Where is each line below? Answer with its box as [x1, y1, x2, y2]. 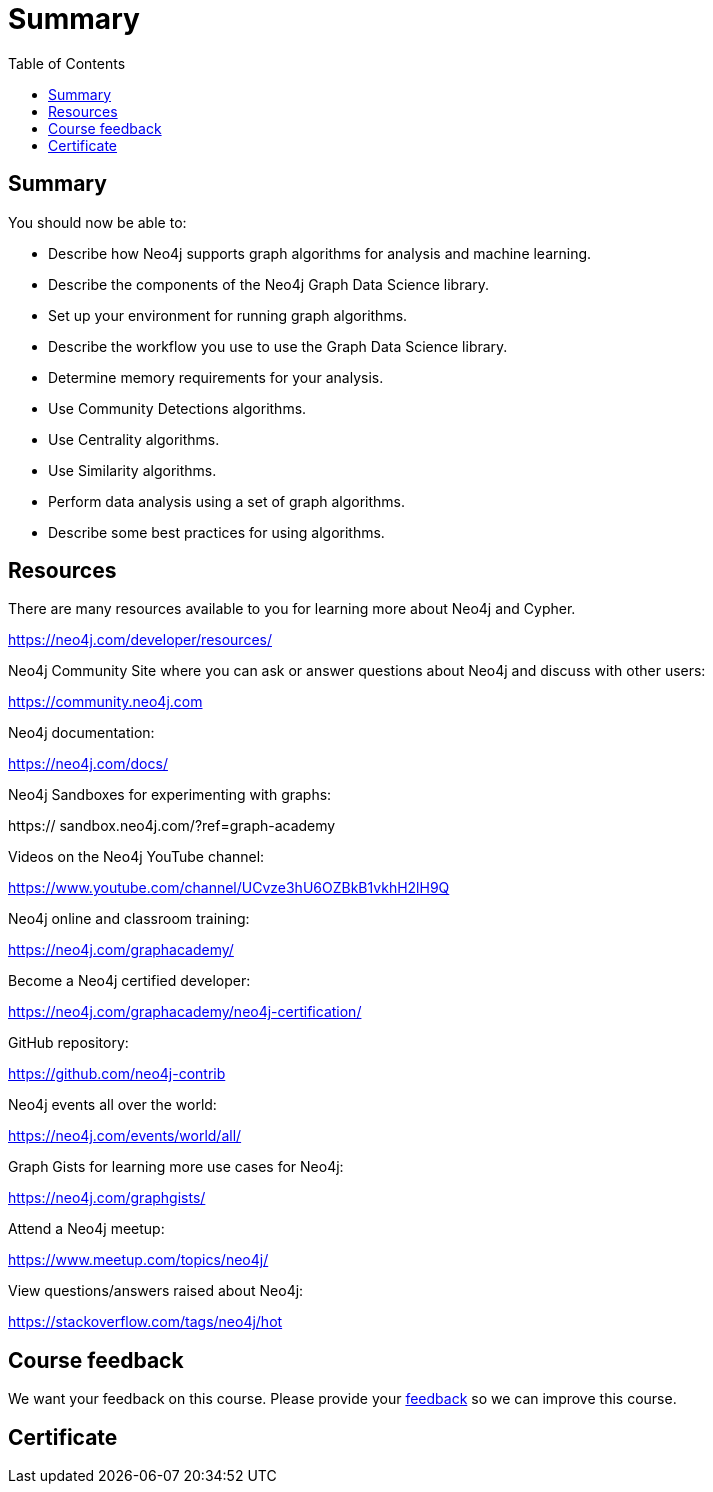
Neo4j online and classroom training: [8, 910, 250, 928]
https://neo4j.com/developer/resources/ [8, 631, 272, 649]
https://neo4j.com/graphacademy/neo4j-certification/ [8, 1003, 362, 1021]
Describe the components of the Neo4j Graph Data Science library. [48, 275, 490, 293]
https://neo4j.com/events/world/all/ [8, 1127, 242, 1145]
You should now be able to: [8, 213, 187, 231]
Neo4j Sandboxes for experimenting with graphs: [8, 786, 332, 804]
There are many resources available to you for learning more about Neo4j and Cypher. [8, 600, 576, 618]
